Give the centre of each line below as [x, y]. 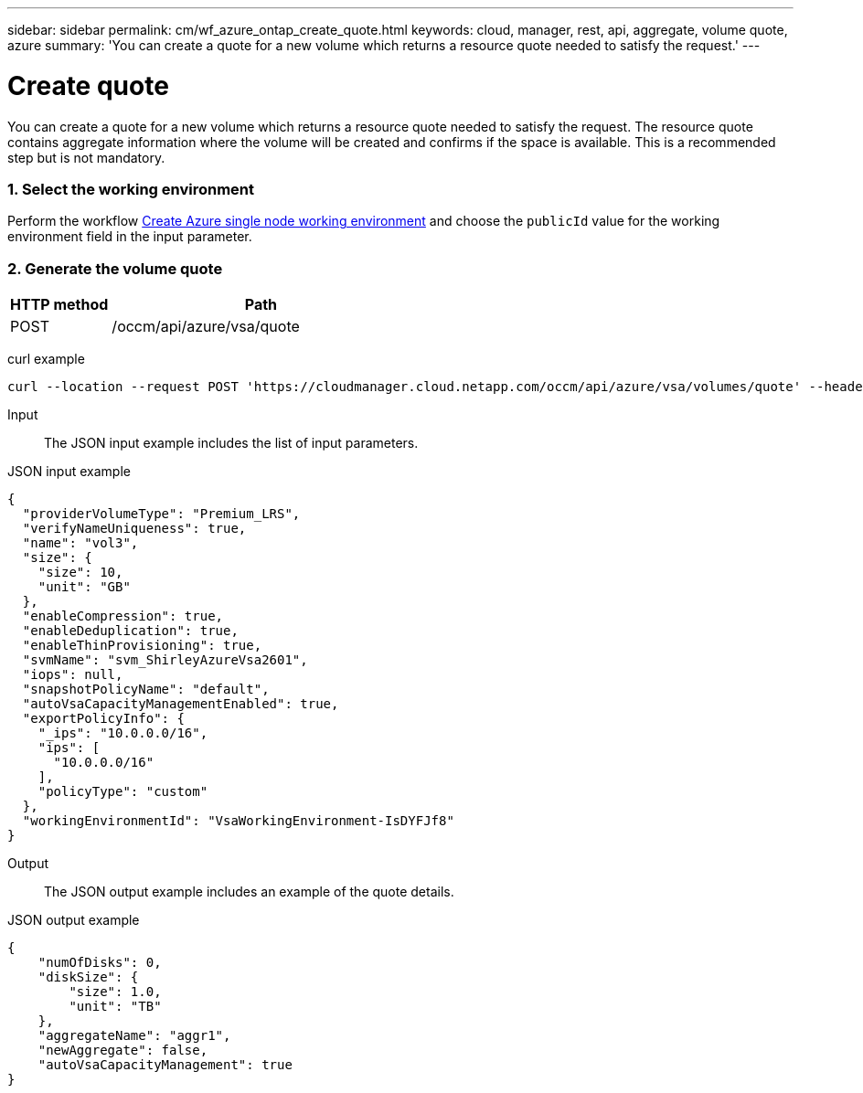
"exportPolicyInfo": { [103, 718]
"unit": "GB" [84, 587]
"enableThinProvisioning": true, [142, 645]
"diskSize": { [88, 977]
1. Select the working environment [131, 189]
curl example [46, 359]
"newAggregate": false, [123, 1050]
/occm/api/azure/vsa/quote [206, 326]
